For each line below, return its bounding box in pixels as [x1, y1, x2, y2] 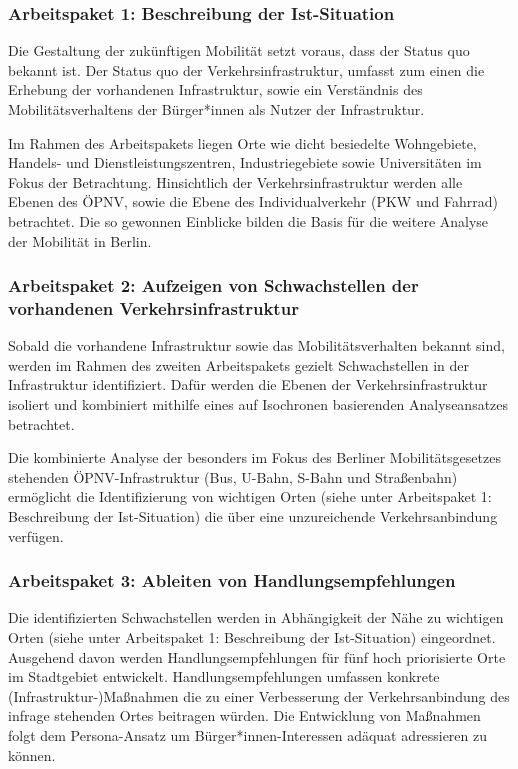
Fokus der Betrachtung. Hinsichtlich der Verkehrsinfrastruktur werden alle [8, 171, 463, 192]
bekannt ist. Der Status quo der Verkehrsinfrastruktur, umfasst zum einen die [8, 59, 485, 80]
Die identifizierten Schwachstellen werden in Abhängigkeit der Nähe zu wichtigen [8, 607, 504, 628]
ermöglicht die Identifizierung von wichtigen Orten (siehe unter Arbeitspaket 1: [8, 486, 492, 507]
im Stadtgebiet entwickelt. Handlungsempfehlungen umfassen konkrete [8, 666, 440, 687]
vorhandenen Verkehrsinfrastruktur [8, 296, 299, 320]
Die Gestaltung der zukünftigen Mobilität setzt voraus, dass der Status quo [8, 40, 470, 61]
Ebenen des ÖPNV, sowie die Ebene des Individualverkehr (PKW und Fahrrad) [8, 191, 498, 212]
